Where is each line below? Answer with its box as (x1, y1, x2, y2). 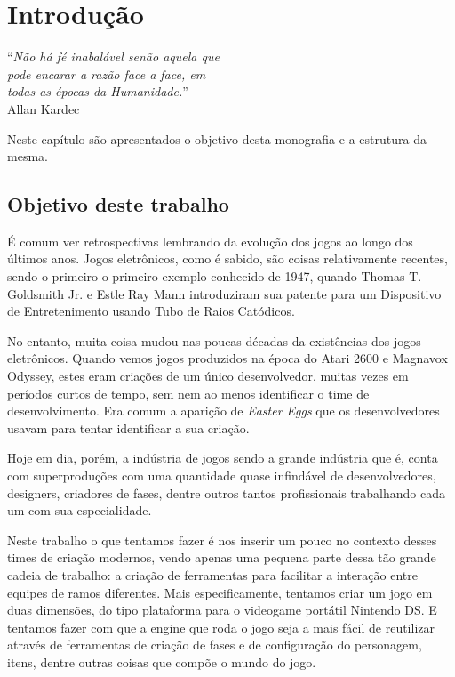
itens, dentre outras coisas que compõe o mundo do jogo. (7, 652, 316, 671)
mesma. (7, 147, 48, 165)
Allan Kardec (7, 99, 80, 117)
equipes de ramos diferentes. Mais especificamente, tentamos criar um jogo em (7, 583, 433, 601)
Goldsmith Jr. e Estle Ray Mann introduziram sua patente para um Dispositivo (7, 284, 442, 302)
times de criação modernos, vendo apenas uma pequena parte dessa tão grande (7, 548, 436, 567)
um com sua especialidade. (7, 501, 152, 520)
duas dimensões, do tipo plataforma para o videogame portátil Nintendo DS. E (7, 600, 437, 619)
